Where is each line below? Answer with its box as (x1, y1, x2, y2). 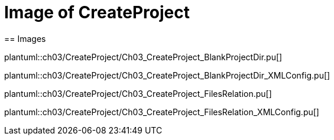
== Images (4, 33, 46, 44)
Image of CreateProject (4, 2, 190, 22)
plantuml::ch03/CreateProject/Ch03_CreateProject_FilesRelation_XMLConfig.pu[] (4, 106, 319, 117)
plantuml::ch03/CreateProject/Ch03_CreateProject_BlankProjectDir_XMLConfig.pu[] (4, 70, 330, 80)
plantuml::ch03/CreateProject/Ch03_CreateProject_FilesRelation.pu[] (4, 88, 272, 99)
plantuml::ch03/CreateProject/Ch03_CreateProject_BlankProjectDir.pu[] (4, 51, 283, 62)
